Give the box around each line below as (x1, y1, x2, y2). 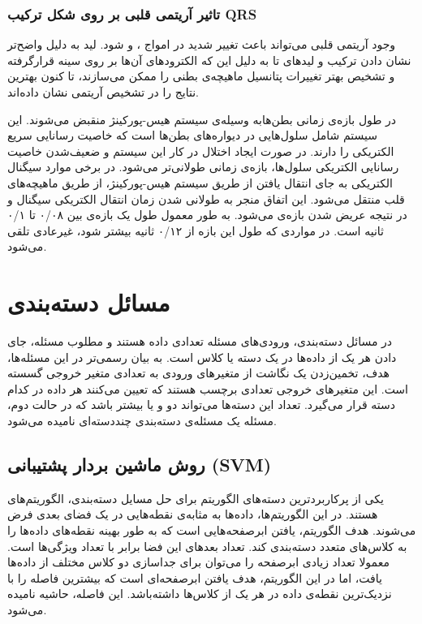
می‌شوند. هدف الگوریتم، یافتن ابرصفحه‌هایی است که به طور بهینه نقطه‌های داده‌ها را (7, 522, 416, 539)
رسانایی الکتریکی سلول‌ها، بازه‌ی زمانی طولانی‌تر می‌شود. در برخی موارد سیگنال (7, 158, 399, 175)
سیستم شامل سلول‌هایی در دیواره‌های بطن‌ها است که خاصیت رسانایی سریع (7, 127, 377, 144)
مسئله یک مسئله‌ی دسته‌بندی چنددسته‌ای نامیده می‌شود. (7, 412, 277, 429)
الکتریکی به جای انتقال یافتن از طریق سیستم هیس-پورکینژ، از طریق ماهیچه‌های (7, 174, 394, 191)
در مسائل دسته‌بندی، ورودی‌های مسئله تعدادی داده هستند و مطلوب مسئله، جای (7, 333, 393, 350)
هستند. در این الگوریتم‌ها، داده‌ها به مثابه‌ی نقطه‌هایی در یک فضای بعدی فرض (7, 506, 378, 523)
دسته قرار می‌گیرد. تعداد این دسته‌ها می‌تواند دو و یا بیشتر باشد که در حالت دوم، (7, 396, 395, 413)
